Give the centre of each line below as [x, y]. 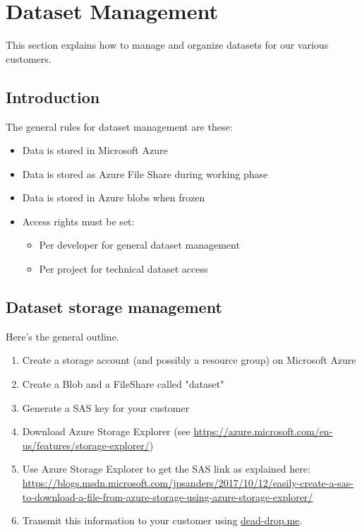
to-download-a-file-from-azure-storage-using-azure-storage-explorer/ [168, 496]
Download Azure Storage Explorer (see [106, 431]
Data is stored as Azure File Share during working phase [145, 173]
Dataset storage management [114, 307]
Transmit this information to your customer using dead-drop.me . [162, 520]
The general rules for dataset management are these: [119, 126]
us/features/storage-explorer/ [86, 445]
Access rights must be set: [78, 221]
